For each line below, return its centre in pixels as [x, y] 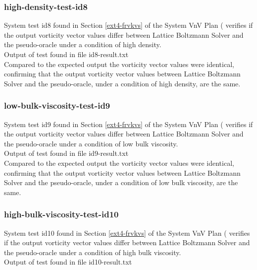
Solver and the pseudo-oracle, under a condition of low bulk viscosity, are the [121, 182]
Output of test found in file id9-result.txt [66, 153]
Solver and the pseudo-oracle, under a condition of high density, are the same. [122, 83]
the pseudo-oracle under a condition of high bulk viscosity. [93, 252]
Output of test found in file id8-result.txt [66, 54]
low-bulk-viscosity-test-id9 [57, 105]
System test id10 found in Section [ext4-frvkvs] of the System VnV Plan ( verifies [127, 233]
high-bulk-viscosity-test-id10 [61, 214]
